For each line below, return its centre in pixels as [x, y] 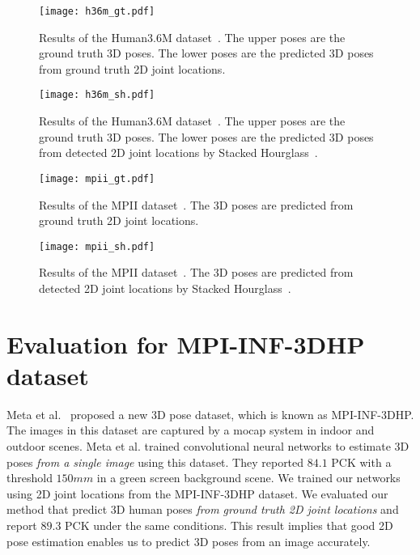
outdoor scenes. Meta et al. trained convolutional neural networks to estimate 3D [208, 446]
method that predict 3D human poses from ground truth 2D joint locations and [203, 509]
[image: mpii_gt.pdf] [97, 178]
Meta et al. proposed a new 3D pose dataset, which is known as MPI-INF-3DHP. [210, 414]
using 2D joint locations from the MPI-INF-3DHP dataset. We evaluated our [197, 493]
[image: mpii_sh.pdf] [97, 246]
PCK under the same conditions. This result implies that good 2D [229, 525]
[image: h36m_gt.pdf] [97, 11]
